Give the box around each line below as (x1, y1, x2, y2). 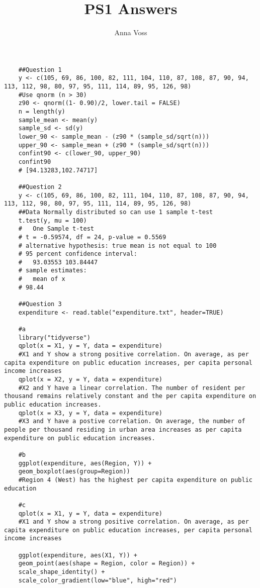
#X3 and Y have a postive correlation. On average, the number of (18, 418, 245, 425)
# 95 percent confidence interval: (18, 250, 137, 258)
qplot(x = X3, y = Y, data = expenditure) (18, 409, 162, 417)
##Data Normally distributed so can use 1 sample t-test (18, 208, 213, 216)
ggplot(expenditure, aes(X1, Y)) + (18, 551, 137, 559)
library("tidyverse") (18, 334, 91, 341)
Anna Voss (114, 27, 147, 38)
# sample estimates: (18, 267, 87, 274)
